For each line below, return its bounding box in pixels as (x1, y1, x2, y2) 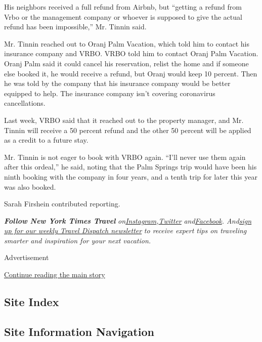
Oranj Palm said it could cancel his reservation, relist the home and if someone (4, 58, 249, 68)
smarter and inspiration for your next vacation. (4, 235, 151, 245)
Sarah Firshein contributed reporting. (4, 198, 120, 209)
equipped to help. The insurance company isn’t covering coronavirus (4, 88, 215, 98)
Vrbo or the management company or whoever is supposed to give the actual (4, 11, 242, 22)
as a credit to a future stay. (4, 135, 89, 145)
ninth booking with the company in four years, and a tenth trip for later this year (4, 171, 257, 182)
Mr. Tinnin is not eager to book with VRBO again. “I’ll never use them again (4, 151, 246, 162)
